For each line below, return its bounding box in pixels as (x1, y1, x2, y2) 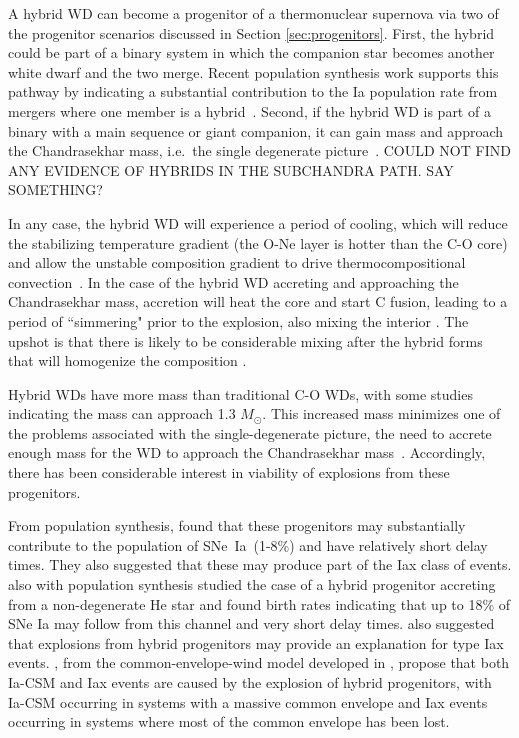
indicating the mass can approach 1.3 (8, 403, 236, 424)
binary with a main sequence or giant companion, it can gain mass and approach (8, 120, 504, 141)
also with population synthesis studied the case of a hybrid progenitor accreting (8, 574, 496, 595)
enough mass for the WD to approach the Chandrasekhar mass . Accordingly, (8, 442, 486, 463)
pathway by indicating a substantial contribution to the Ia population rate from (8, 81, 498, 102)
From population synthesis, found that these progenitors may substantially (8, 515, 466, 536)
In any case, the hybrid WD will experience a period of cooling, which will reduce (8, 212, 508, 233)
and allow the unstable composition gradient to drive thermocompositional (8, 252, 466, 273)
